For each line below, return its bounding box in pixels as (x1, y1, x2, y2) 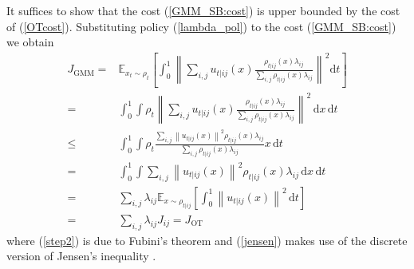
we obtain (6, 34, 54, 50)
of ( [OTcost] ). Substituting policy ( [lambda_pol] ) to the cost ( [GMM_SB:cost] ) (6, 18, 396, 34)
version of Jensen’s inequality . (6, 247, 156, 264)
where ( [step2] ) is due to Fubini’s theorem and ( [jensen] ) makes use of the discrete (6, 231, 408, 248)
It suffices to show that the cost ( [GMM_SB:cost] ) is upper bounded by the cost (6, 2, 400, 18)
